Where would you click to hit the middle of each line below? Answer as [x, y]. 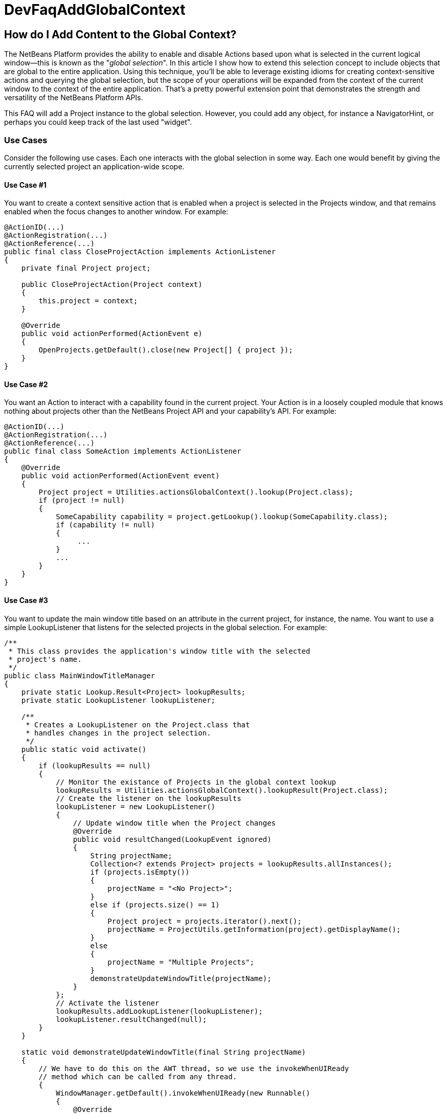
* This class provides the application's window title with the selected [159, 651]
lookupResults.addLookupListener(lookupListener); [159, 1011]
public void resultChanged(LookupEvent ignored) [172, 839]
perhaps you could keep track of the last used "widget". [98, 122]
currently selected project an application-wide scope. [94, 166]
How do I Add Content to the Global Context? [120, 34]
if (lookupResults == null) [95, 765]
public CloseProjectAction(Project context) [112, 285]
